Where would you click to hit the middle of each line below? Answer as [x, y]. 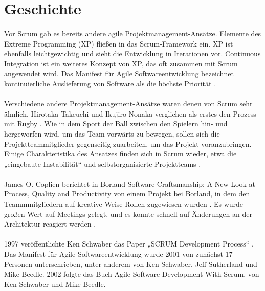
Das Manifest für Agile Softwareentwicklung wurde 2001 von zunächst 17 [118, 254]
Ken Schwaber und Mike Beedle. [55, 284]
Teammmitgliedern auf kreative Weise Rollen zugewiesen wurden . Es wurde [124, 204]
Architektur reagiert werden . [50, 224]
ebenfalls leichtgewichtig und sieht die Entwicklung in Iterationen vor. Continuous [132, 53]
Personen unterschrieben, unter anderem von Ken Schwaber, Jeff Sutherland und [131, 264]
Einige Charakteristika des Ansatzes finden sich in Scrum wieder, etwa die [120, 154]
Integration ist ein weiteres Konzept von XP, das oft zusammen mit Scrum [121, 63]
